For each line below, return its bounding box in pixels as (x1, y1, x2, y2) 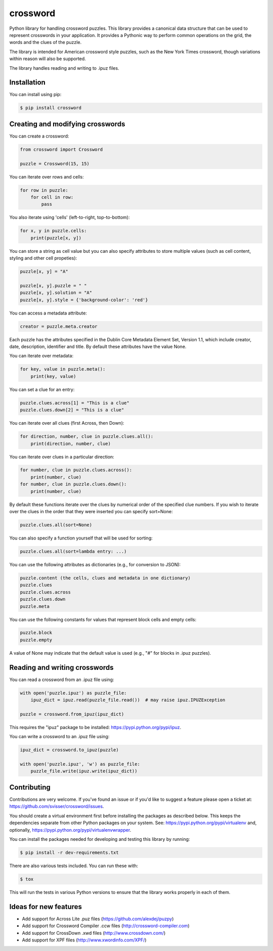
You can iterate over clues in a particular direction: (9, 454, 115, 460)
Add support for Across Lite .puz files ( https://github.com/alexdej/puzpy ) (22, 916, 174, 922)
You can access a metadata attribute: (9, 310, 87, 316)
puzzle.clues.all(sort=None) (20, 522, 93, 528)
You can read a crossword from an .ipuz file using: (9, 676, 114, 683)
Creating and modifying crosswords (9, 119, 125, 128)
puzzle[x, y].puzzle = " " (20, 283, 87, 288)
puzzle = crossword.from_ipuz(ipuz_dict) (20, 711, 124, 717)
